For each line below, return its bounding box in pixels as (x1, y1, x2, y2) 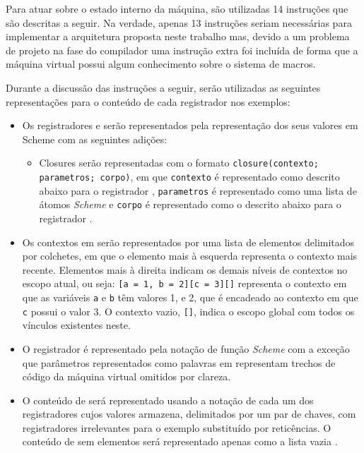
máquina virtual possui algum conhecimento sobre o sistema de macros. (6, 56, 316, 71)
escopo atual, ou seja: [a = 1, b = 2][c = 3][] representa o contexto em (22, 276, 347, 291)
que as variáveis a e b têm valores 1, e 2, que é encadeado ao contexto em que (22, 290, 358, 304)
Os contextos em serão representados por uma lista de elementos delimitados (22, 234, 355, 249)
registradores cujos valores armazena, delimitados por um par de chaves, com (22, 406, 356, 421)
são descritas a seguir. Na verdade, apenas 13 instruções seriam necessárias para (6, 15, 352, 30)
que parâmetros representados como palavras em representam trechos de (22, 355, 336, 370)
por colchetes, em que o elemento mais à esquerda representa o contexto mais (22, 248, 358, 263)
